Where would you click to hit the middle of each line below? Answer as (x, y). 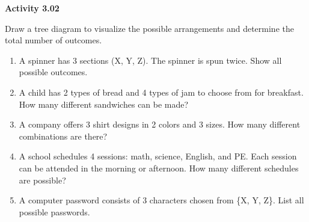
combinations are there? (63, 136)
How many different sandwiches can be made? (104, 104)
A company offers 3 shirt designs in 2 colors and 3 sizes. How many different (160, 124)
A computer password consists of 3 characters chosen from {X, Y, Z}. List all (161, 200)
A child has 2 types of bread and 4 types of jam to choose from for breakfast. (161, 92)
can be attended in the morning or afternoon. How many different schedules (159, 168)
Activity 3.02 (32, 8)
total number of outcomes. (54, 40)
